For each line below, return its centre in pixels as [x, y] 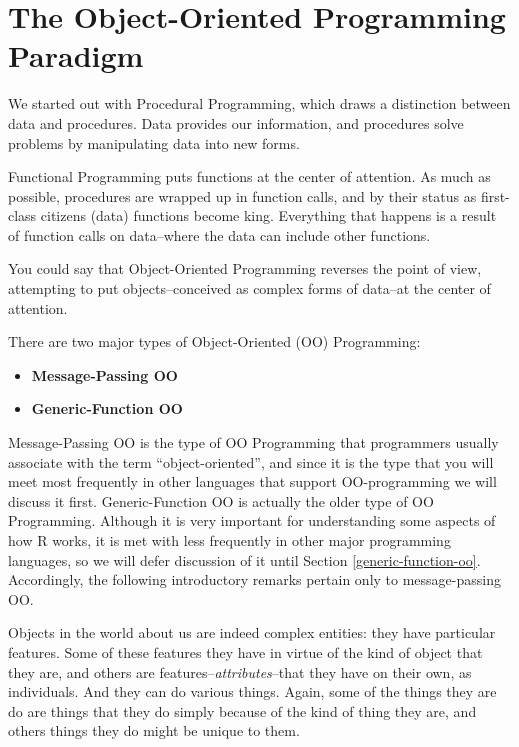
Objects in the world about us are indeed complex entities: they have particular [252, 632]
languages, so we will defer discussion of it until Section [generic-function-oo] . [244, 559]
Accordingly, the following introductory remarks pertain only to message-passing [254, 579]
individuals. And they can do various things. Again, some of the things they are [252, 691]
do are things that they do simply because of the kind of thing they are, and [242, 710]
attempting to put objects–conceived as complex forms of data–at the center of [249, 288]
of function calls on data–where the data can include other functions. [219, 234]
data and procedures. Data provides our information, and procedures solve [236, 122]
